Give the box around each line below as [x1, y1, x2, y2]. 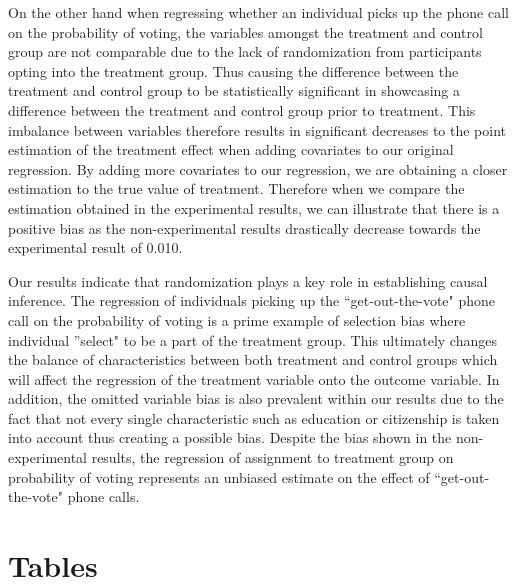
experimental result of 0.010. [8, 237, 183, 258]
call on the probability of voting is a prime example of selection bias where [8, 309, 466, 330]
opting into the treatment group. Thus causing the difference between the [8, 60, 459, 81]
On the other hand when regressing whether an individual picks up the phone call [8, 2, 509, 22]
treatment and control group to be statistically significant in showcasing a [8, 80, 461, 101]
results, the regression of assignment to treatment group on [91, 447, 454, 468]
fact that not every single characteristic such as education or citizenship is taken [8, 407, 500, 428]
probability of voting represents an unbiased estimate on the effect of [8, 466, 430, 487]
